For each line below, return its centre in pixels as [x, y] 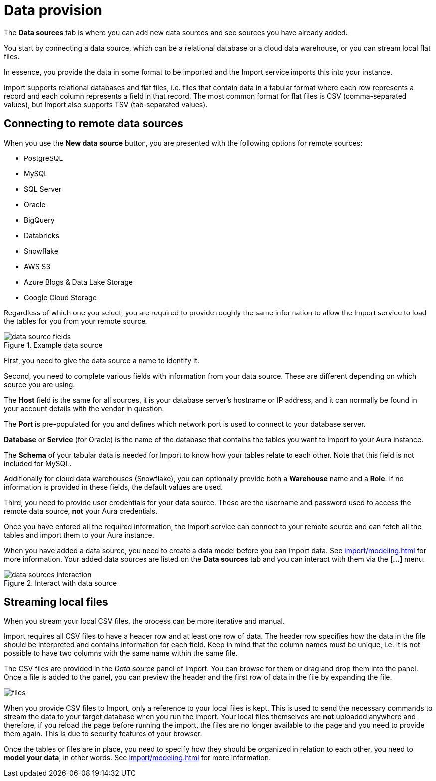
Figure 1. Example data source [53, 345]
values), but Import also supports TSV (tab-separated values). [106, 104]
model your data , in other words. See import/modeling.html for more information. [137, 758]
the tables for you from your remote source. [76, 321]
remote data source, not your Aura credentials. [81, 511]
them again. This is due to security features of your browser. [103, 734]
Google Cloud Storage [60, 297]
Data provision [53, 10]
